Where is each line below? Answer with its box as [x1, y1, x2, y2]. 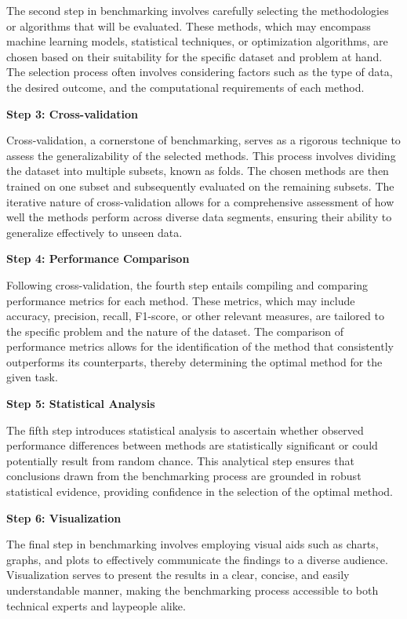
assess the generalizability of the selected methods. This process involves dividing [6, 147, 396, 163]
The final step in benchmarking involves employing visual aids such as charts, [6, 536, 379, 552]
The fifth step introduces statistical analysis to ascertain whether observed [6, 421, 364, 438]
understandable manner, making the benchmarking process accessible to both [6, 582, 379, 598]
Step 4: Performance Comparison [6, 250, 190, 267]
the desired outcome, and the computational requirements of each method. [6, 78, 365, 95]
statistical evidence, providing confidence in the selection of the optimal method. [6, 483, 393, 500]
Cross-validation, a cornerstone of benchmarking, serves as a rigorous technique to [6, 132, 401, 148]
